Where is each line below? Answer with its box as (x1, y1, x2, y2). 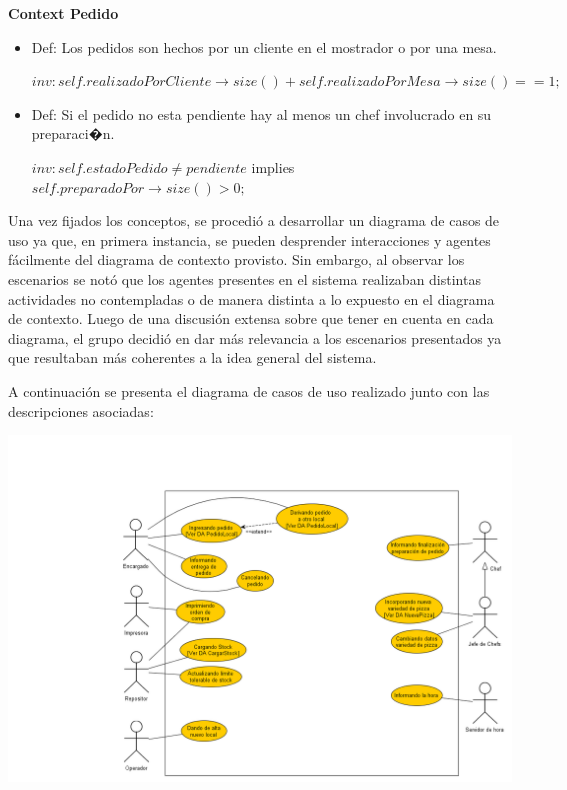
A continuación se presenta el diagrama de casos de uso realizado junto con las (8, 380, 490, 401)
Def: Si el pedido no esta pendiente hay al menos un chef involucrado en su (31, 103, 492, 124)
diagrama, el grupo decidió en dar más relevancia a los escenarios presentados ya (8, 327, 502, 348)
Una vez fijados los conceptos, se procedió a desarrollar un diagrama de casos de (8, 210, 500, 231)
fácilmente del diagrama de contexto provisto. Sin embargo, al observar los (8, 249, 465, 270)
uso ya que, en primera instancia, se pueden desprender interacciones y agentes (8, 229, 491, 250)
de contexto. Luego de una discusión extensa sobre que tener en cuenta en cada (8, 308, 494, 329)
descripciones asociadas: (8, 400, 154, 421)
